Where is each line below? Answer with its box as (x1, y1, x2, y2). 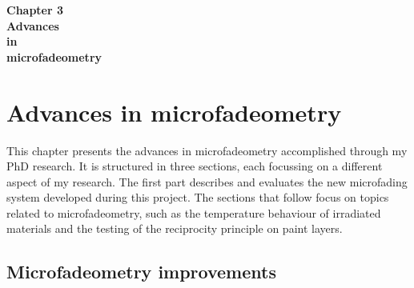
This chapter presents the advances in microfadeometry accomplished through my (6, 142, 408, 158)
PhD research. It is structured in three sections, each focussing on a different (6, 158, 383, 174)
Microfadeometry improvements (6, 259, 276, 284)
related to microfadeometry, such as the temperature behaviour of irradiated (6, 204, 381, 221)
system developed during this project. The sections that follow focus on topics (6, 189, 389, 206)
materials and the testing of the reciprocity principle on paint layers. (6, 220, 343, 237)
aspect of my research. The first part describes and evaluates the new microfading (6, 173, 408, 190)
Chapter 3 (6, 2, 64, 18)
